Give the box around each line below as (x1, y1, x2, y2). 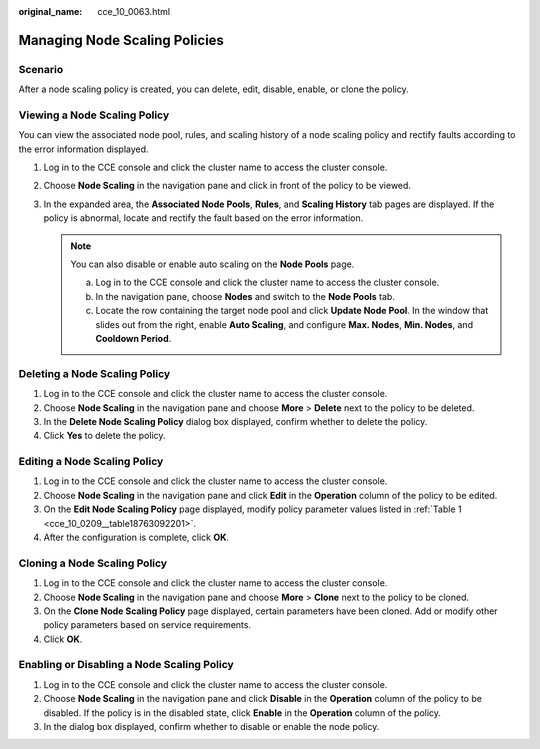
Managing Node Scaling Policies (18, 31, 225, 49)
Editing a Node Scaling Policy (18, 455, 164, 469)
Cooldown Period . (95, 332, 172, 344)
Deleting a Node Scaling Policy (18, 366, 171, 380)
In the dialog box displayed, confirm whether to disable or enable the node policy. (43, 721, 380, 733)
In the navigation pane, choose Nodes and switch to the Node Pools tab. (95, 290, 395, 302)
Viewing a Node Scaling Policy (18, 108, 170, 122)
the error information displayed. (18, 143, 149, 155)
